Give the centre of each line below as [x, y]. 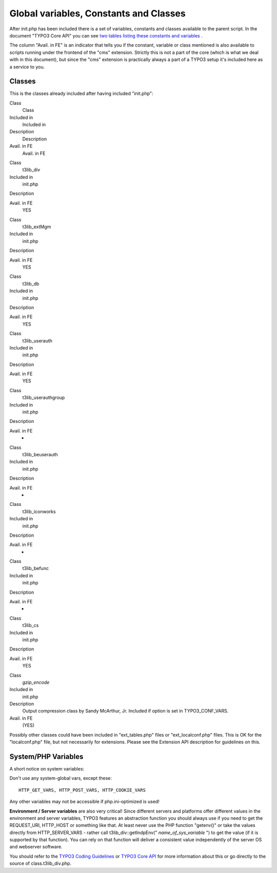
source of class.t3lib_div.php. [41, 863]
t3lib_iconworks [39, 511]
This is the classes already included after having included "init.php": [81, 94]
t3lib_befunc [35, 569]
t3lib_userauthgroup [44, 398]
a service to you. [27, 67]
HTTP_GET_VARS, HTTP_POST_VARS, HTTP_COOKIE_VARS [82, 790]
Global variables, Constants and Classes [97, 13]
